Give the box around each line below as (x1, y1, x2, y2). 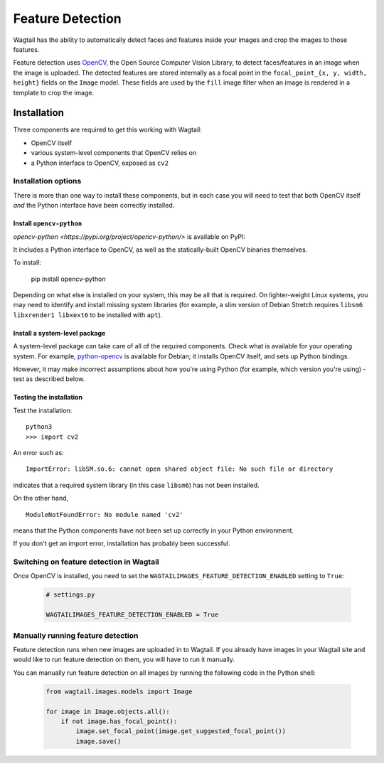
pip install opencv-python (31, 274, 106, 283)
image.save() (75, 737, 122, 745)
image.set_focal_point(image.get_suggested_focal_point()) (75, 727, 287, 735)
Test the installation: (13, 406, 73, 415)
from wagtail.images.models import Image (46, 687, 193, 695)
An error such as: (13, 448, 64, 457)
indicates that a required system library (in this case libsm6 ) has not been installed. (13, 481, 260, 489)
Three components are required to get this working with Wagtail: (13, 125, 202, 134)
